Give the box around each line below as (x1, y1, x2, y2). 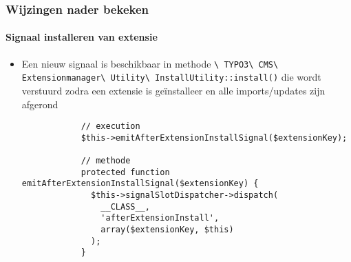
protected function (81, 167, 170, 177)
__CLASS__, (100, 201, 150, 212)
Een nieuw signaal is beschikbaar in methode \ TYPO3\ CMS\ (21, 56, 279, 70)
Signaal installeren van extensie (6, 30, 158, 44)
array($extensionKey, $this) (100, 225, 234, 235)
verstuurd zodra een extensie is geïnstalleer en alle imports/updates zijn (21, 83, 326, 97)
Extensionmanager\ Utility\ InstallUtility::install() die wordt (21, 70, 321, 84)
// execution (81, 121, 140, 132)
